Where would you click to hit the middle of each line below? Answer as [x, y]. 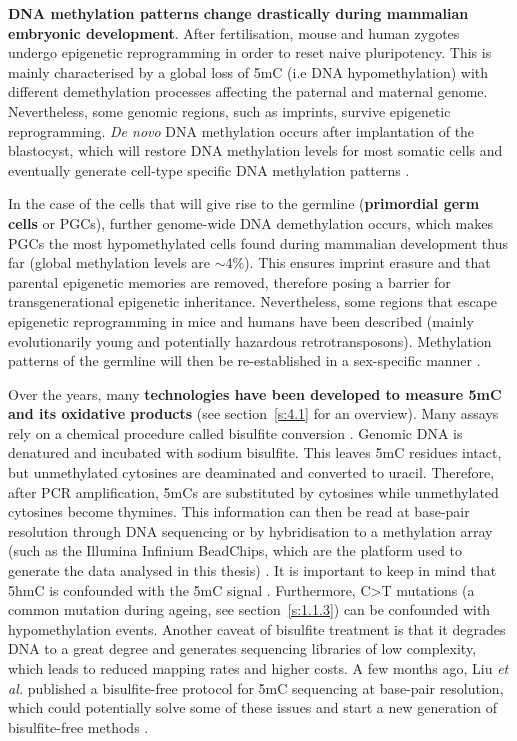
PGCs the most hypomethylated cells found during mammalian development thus [258, 242]
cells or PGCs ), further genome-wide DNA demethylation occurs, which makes [250, 222]
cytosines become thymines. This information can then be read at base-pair [239, 511]
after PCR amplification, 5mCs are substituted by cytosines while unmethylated [253, 491]
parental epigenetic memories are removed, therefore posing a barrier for [229, 281]
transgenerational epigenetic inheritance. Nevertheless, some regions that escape [253, 301]
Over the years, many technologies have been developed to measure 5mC [255, 393]
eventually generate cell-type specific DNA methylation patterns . [209, 169]
